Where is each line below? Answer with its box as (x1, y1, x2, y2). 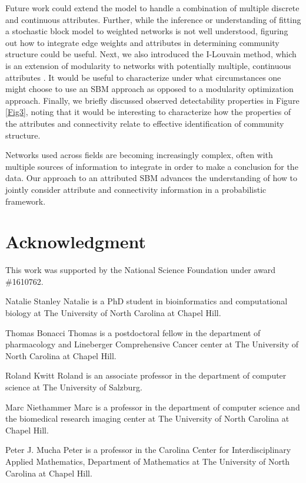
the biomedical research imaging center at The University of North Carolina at (5, 412, 290, 425)
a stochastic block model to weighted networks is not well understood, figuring (5, 25, 288, 37)
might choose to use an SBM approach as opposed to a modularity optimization (5, 83, 294, 95)
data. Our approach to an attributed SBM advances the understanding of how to (5, 172, 298, 184)
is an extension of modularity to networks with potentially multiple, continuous (5, 59, 291, 71)
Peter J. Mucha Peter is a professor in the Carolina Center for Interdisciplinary (5, 443, 291, 456)
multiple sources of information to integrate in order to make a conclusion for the (5, 160, 298, 172)
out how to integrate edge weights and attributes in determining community (5, 36, 280, 48)
